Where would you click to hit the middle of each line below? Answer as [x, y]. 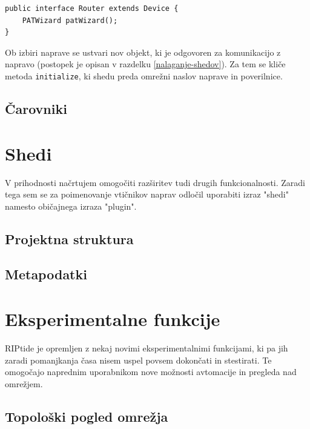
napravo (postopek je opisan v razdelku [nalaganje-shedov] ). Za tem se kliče [145, 64]
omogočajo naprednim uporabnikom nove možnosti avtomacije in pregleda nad [151, 372]
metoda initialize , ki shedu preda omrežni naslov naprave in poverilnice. [144, 75]
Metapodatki [46, 274]
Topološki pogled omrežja [87, 416]
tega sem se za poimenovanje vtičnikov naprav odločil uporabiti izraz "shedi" [147, 194]
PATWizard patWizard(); [70, 20]
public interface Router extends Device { [92, 8]
